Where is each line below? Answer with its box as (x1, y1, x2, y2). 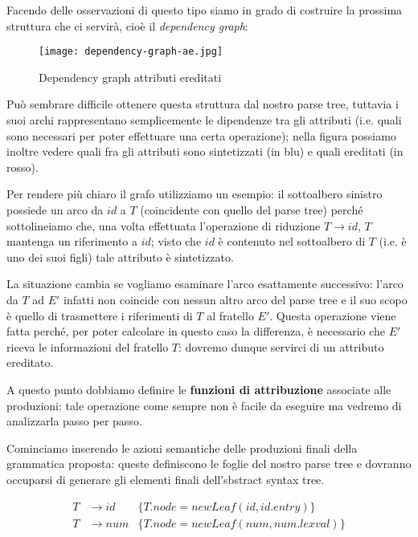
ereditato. (6, 354, 54, 371)
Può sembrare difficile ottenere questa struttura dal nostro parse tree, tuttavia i (6, 96, 399, 112)
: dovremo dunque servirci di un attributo (178, 338, 384, 355)
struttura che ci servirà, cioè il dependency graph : (6, 17, 248, 34)
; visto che (150, 233, 202, 250)
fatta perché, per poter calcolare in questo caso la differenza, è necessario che (6, 323, 386, 340)
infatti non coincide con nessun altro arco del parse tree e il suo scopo (64, 291, 408, 307)
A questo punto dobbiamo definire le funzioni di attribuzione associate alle (6, 380, 391, 397)
